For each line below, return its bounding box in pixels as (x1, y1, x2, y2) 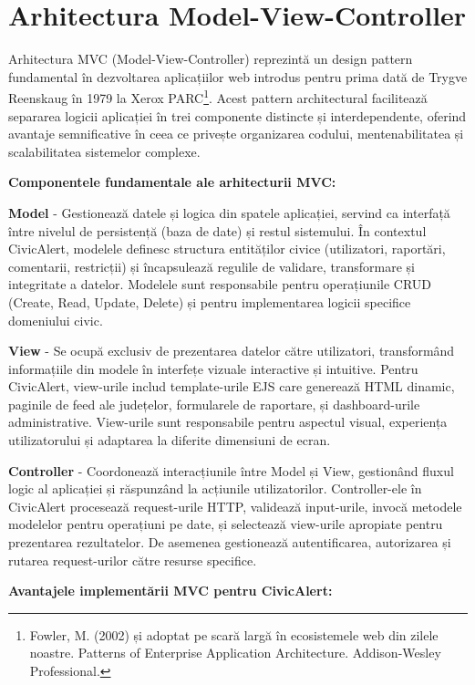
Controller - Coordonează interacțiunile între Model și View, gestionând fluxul (8, 461, 454, 480)
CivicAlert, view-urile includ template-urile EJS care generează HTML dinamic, (8, 377, 455, 396)
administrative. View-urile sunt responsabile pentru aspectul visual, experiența (8, 412, 448, 431)
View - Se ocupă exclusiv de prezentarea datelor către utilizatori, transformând (8, 341, 455, 360)
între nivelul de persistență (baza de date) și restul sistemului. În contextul (8, 221, 427, 240)
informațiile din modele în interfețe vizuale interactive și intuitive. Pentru (8, 358, 418, 378)
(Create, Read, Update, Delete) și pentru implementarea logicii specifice (8, 292, 411, 311)
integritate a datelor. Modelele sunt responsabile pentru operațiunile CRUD (8, 275, 432, 294)
